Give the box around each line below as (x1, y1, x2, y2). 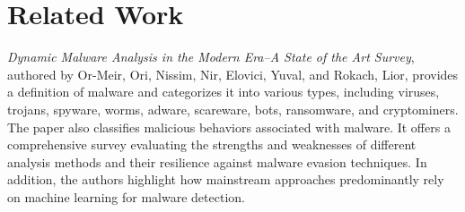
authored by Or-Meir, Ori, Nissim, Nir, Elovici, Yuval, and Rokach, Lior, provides (7, 64, 459, 83)
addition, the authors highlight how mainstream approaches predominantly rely (7, 170, 444, 189)
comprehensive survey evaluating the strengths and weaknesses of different (7, 135, 417, 154)
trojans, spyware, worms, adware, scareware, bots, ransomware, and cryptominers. (7, 99, 459, 118)
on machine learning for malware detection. (7, 187, 245, 206)
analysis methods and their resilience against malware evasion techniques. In (7, 152, 427, 171)
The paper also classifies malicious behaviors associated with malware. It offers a (7, 117, 451, 136)
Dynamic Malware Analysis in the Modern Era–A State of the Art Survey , (7, 47, 415, 66)
